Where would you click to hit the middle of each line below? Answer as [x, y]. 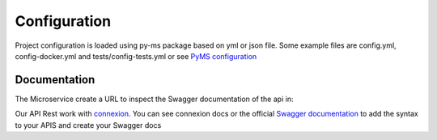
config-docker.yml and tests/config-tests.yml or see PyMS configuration [136, 56]
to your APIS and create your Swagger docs [88, 125]
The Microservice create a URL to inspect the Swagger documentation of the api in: [154, 99]
